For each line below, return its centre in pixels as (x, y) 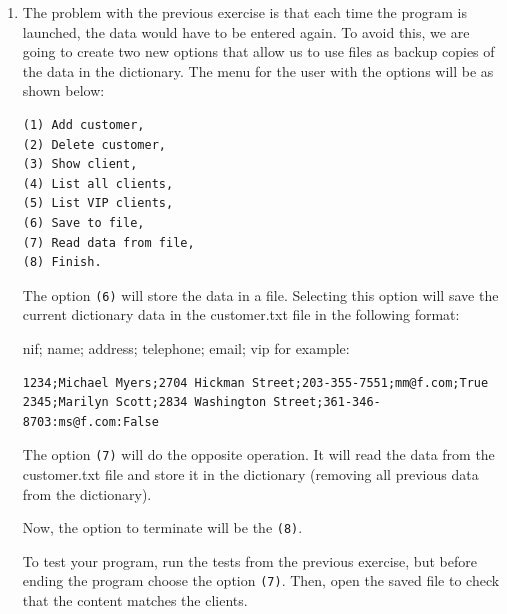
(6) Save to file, (83, 222)
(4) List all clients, (98, 183)
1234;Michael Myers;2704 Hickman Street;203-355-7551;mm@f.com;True (255, 382)
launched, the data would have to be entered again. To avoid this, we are (246, 31)
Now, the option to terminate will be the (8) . (162, 527)
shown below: (63, 90)
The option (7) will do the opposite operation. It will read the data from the (258, 454)
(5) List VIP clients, (98, 203)
